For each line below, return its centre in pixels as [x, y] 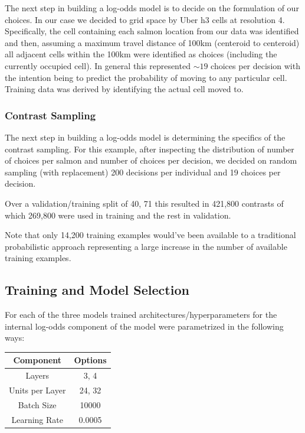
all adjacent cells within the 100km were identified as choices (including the [141, 54]
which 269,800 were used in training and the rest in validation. [118, 215]
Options [90, 360]
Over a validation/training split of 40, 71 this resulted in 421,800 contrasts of [144, 203]
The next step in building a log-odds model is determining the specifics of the [145, 137]
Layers [37, 375]
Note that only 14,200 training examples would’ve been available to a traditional [150, 235]
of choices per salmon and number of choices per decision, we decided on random [151, 160]
